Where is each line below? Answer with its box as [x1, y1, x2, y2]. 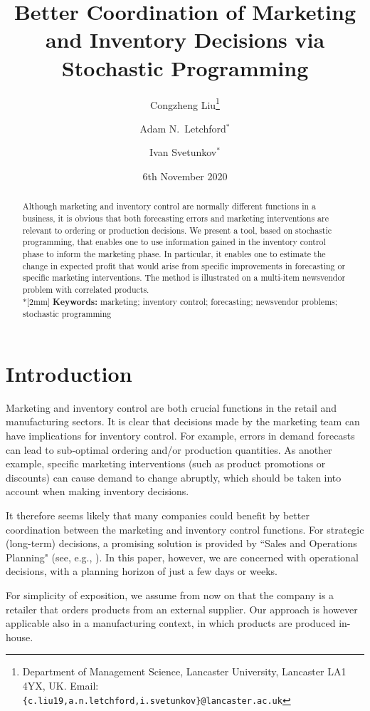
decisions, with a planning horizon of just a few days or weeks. [6, 564, 277, 578]
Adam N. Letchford [139, 120, 226, 135]
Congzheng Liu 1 [150, 95, 220, 112]
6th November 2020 [142, 168, 228, 183]
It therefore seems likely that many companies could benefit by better [6, 507, 310, 522]
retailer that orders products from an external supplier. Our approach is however [6, 601, 358, 616]
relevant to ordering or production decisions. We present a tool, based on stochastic [22, 224, 332, 236]
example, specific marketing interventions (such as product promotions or [6, 456, 326, 471]
